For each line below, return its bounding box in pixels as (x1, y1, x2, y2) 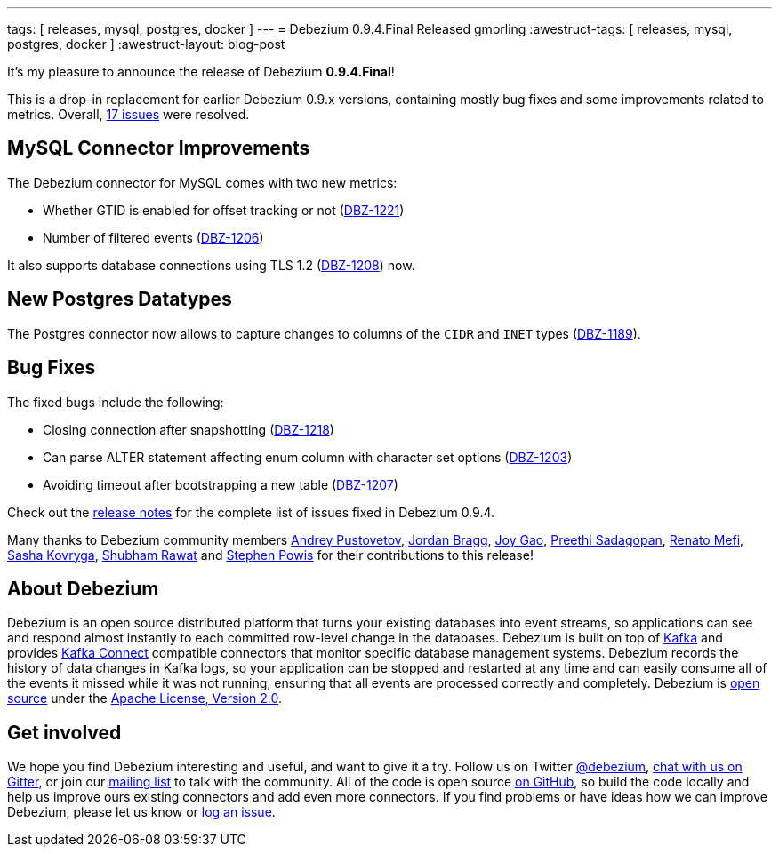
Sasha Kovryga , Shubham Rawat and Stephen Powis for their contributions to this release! (7, 547, 534, 563)
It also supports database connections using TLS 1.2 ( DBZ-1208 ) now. (7, 257, 415, 273)
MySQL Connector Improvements (7, 137, 310, 160)
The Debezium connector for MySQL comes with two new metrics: (7, 174, 398, 190)
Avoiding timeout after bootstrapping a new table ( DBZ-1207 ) (43, 476, 398, 492)
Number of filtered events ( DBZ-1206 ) (43, 229, 264, 245)
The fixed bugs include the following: (7, 394, 224, 410)
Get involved (7, 721, 122, 744)
